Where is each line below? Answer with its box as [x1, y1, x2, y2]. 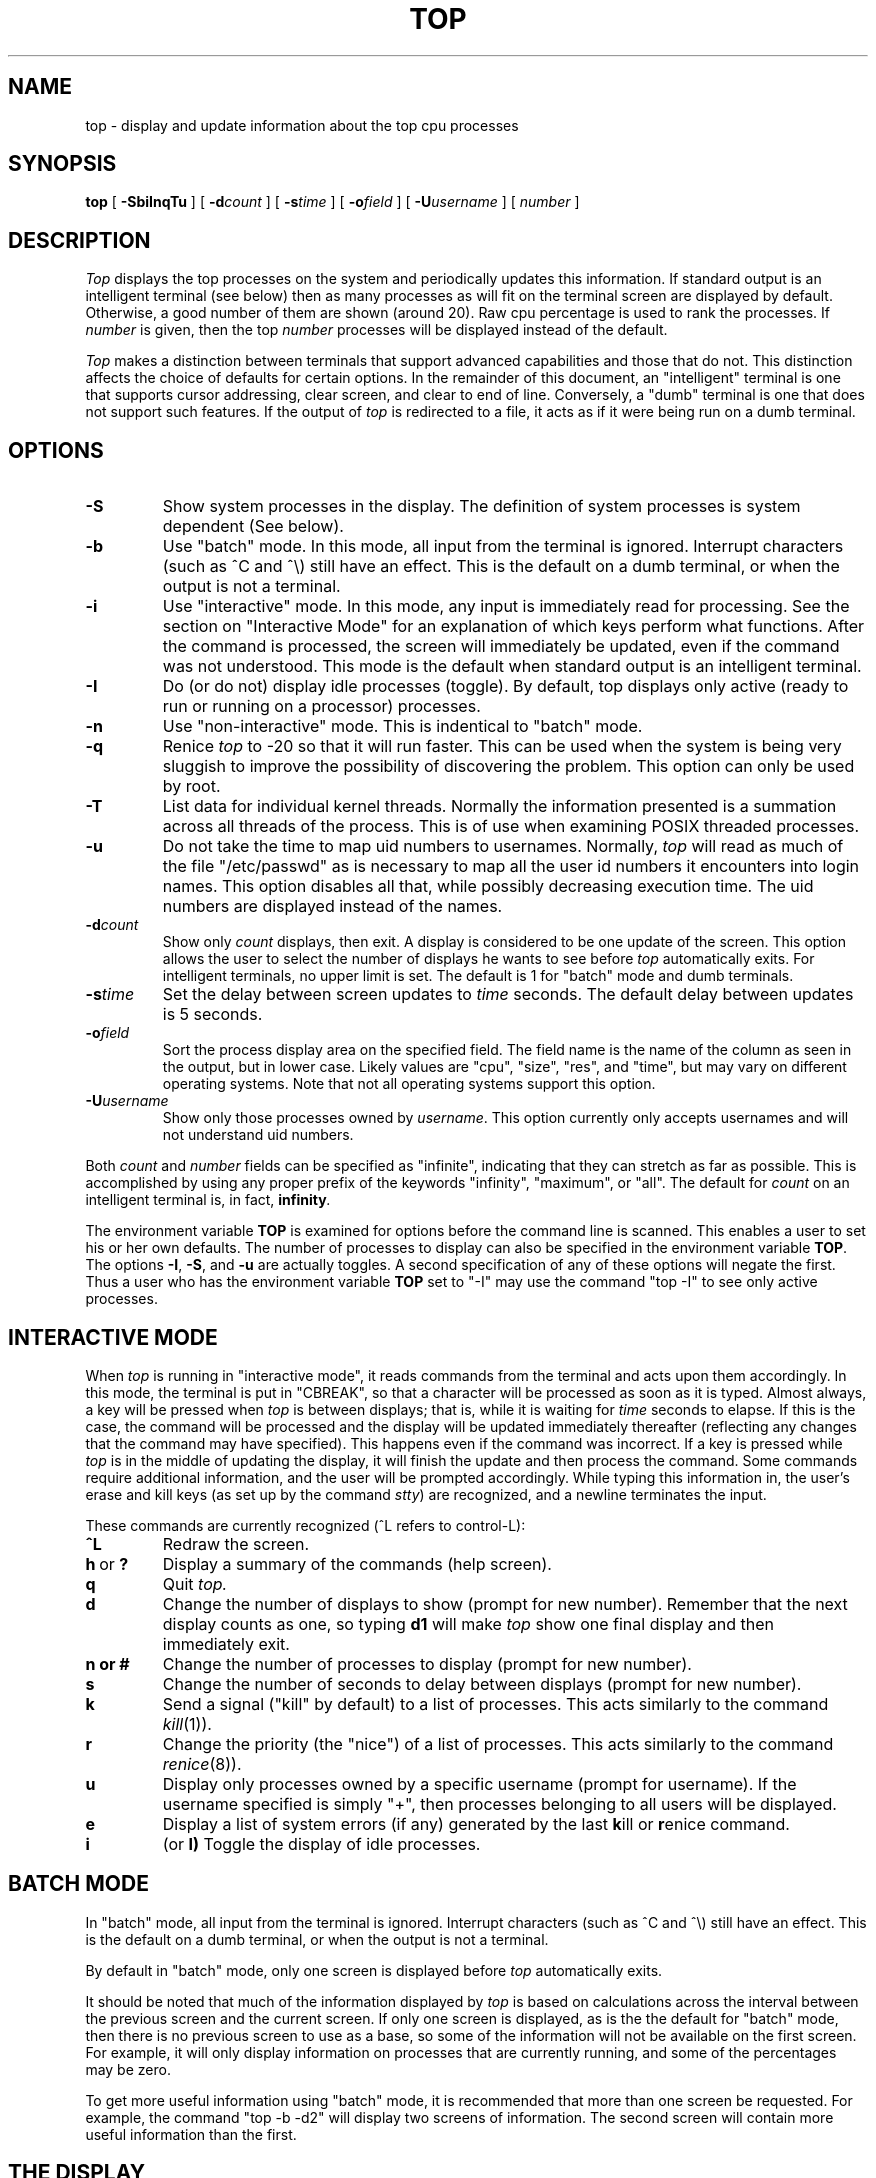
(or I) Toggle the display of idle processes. [162, 1833, 481, 1854]
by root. [162, 776, 221, 797]
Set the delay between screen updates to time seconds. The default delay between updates [162, 984, 854, 1005]
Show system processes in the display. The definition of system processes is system [162, 496, 801, 517]
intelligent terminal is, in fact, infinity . [85, 1191, 331, 1209]
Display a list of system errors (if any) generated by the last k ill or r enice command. [162, 1813, 790, 1834]
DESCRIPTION [8, 227, 151, 253]
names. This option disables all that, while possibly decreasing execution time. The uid [162, 876, 814, 897]
